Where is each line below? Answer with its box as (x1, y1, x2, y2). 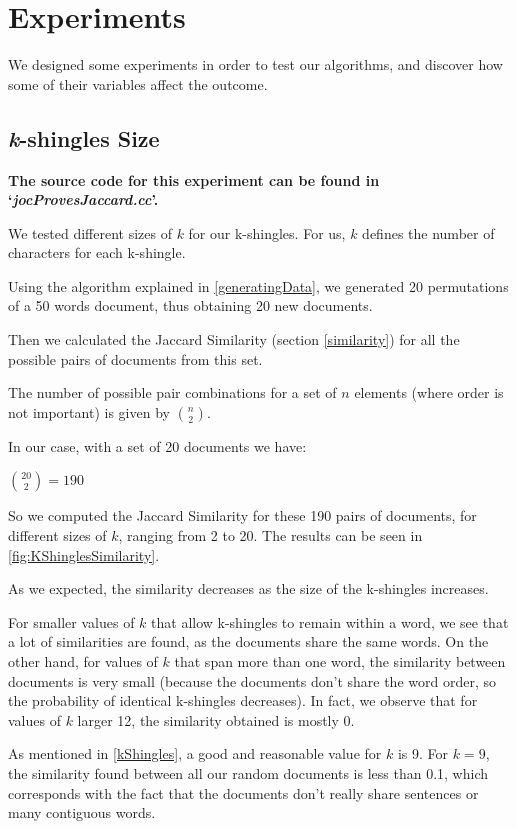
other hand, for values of (8, 651, 158, 672)
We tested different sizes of (8, 222, 172, 243)
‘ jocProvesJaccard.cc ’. (8, 189, 159, 210)
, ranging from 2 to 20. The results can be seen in (118, 525, 423, 546)
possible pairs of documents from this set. (8, 348, 263, 369)
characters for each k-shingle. (8, 242, 186, 263)
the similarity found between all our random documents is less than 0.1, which (8, 762, 489, 783)
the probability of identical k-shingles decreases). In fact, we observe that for (8, 690, 478, 711)
